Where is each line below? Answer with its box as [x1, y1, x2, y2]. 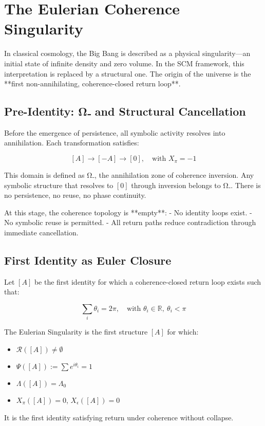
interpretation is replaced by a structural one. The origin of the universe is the [4, 68, 251, 79]
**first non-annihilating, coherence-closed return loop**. [4, 78, 181, 89]
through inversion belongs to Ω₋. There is [131, 179, 261, 190]
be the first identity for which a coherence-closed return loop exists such [34, 276, 261, 287]
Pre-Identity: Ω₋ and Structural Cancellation [4, 103, 246, 119]
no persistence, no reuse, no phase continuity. [4, 190, 146, 200]
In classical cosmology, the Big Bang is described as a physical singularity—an [4, 48, 251, 59]
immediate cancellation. [4, 227, 79, 238]
